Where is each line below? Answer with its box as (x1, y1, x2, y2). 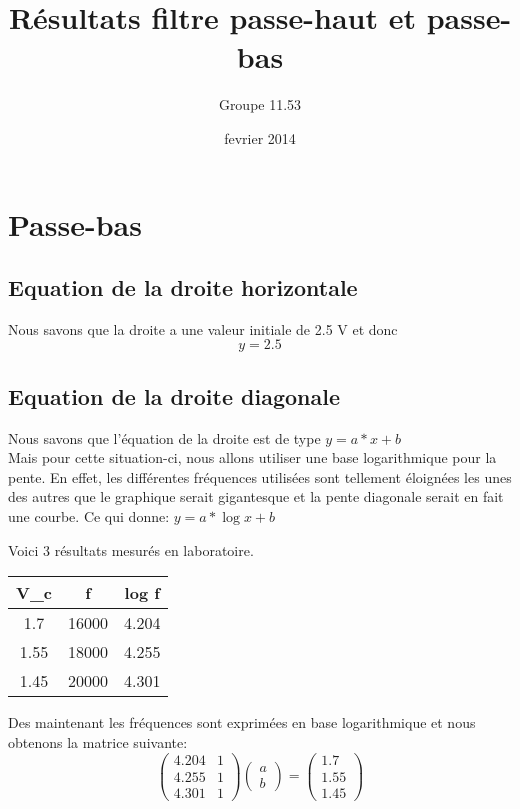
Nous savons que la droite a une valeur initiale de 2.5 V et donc (8, 318, 398, 339)
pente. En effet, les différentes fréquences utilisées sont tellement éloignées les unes (8, 466, 512, 487)
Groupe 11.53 (218, 94, 302, 115)
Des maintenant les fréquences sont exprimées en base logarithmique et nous (8, 712, 476, 733)
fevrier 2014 (224, 127, 296, 148)
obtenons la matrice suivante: (8, 731, 188, 752)
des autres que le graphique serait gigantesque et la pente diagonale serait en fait (8, 486, 504, 507)
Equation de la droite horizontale (8, 272, 358, 303)
